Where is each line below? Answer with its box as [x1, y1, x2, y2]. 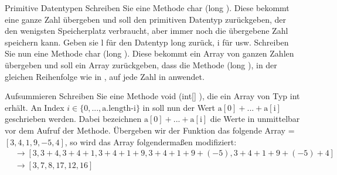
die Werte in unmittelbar [210, 113, 300, 125]
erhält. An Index [5, 101, 64, 113]
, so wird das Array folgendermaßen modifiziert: [64, 135, 237, 148]
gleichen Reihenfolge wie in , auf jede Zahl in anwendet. [5, 70, 205, 82]
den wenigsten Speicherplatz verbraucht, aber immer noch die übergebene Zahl [5, 24, 288, 37]
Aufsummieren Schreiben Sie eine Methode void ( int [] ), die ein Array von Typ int [5, 90, 300, 102]
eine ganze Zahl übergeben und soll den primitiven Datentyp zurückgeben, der [5, 13, 286, 25]
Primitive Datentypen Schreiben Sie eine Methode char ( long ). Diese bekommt [5, 2, 290, 13]
